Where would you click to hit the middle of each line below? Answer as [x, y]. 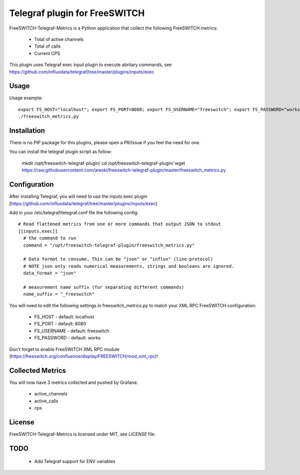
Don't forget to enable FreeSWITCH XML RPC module [64, 349]
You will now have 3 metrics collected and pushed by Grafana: [73, 382]
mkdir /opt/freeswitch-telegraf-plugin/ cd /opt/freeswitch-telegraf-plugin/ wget [103, 163]
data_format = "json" [50, 273]
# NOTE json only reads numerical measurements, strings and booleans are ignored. [129, 266]
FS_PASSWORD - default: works [67, 338]
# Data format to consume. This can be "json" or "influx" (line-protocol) [118, 259]
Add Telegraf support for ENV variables [75, 461]
